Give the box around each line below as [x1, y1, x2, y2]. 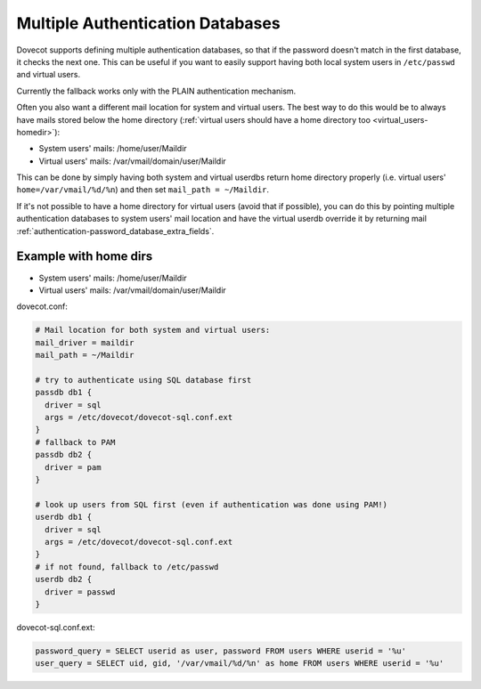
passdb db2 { [35, 450, 93, 460]
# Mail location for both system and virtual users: [35, 325, 271, 336]
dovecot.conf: [16, 301, 69, 312]
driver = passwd [45, 587, 116, 596]
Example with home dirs [16, 249, 153, 264]
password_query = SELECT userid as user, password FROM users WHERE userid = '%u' [35, 645, 407, 656]
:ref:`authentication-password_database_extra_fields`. [16, 225, 215, 236]
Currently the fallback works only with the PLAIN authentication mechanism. [16, 85, 297, 96]
